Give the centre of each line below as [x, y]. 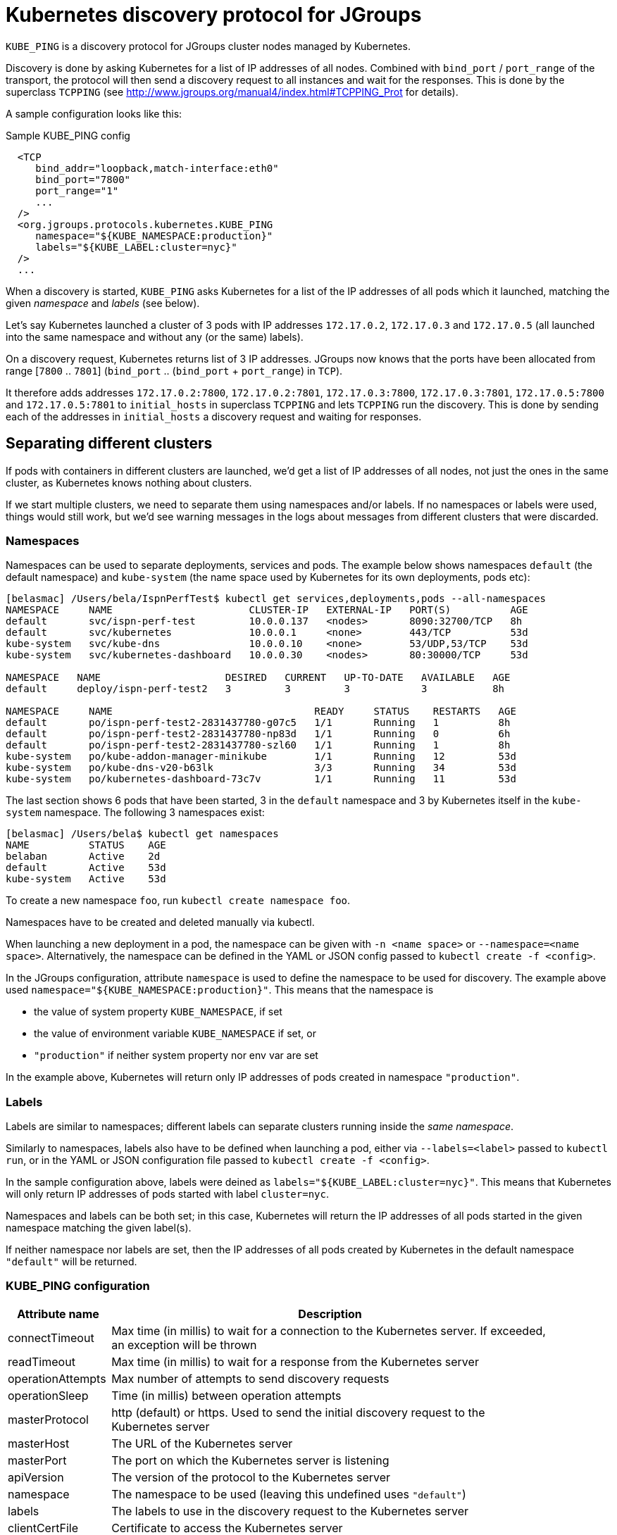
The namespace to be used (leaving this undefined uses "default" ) [289, 1494]
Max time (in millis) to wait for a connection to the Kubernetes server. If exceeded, [329, 1330]
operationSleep [48, 1395]
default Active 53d [86, 868]
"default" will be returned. [71, 1262]
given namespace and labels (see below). [103, 303]
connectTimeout [51, 1337]
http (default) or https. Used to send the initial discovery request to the [298, 1412]
